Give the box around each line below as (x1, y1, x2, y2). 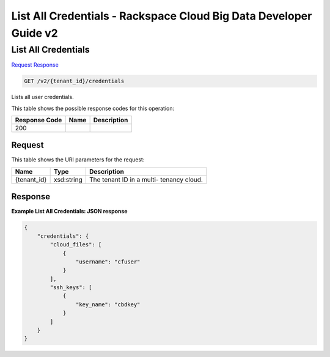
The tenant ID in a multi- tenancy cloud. (89, 175, 203, 183)
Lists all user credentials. (11, 94, 74, 101)
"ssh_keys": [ (50, 284, 92, 291)
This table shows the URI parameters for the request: (11, 156, 145, 163)
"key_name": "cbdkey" (75, 301, 141, 308)
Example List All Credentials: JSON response (11, 208, 128, 215)
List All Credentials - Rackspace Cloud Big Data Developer (11, 9, 312, 23)
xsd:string (53, 175, 82, 183)
